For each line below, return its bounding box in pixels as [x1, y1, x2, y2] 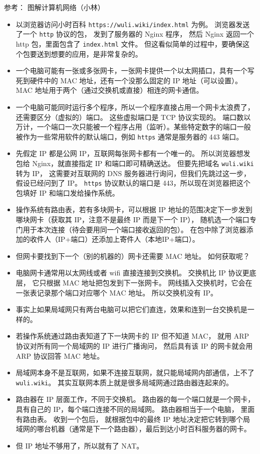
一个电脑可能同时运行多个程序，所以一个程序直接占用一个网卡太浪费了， [16, 101, 254, 112]
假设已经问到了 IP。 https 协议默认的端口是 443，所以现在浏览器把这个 [16, 178, 250, 188]
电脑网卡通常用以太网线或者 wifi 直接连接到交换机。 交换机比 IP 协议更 [16, 267, 249, 278]
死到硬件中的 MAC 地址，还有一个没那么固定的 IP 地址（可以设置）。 [16, 75, 242, 85]
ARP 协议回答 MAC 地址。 [16, 350, 104, 361]
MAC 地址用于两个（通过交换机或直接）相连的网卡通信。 [16, 85, 203, 95]
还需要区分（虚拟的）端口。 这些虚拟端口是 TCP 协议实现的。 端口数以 [16, 111, 251, 122]
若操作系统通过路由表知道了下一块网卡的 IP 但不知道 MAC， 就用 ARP [16, 331, 249, 341]
